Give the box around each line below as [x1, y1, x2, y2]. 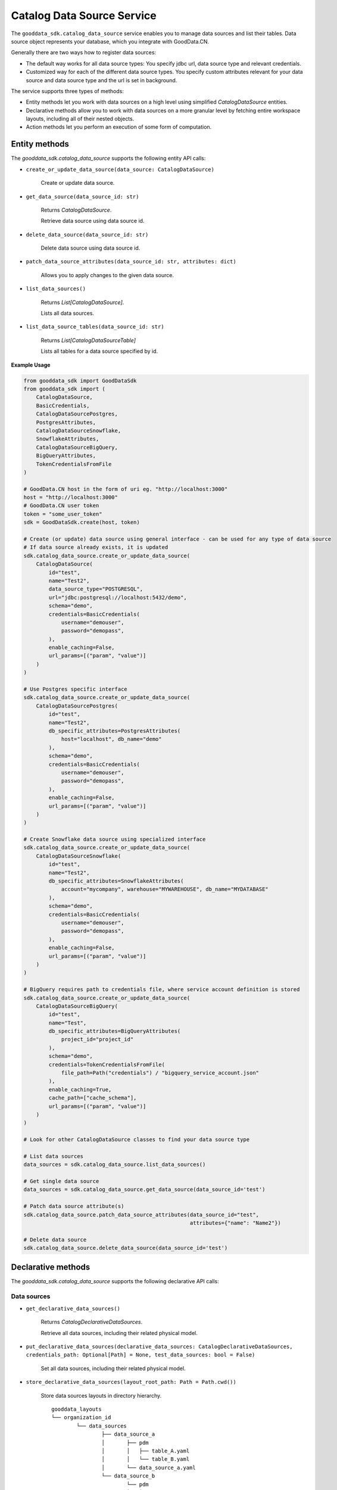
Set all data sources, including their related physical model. [40, 1365, 186, 1372]
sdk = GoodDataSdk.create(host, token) [23, 519, 140, 526]
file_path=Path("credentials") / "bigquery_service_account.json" [61, 1070, 259, 1076]
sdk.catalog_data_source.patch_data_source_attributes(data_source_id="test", [23, 1211, 259, 1218]
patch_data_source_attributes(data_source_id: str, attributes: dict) [26, 258, 236, 265]
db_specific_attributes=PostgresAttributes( [48, 728, 181, 734]
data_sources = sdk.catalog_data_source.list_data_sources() [23, 1161, 206, 1168]
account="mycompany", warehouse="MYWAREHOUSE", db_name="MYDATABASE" [61, 886, 269, 893]
